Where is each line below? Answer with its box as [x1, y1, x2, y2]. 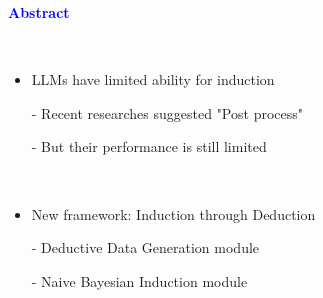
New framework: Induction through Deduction [31, 203, 316, 224]
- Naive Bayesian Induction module [31, 270, 248, 291]
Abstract [8, 2, 70, 22]
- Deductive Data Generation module [31, 237, 260, 258]
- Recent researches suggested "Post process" [31, 102, 304, 123]
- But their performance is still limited [31, 136, 267, 157]
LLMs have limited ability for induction [31, 69, 275, 90]
